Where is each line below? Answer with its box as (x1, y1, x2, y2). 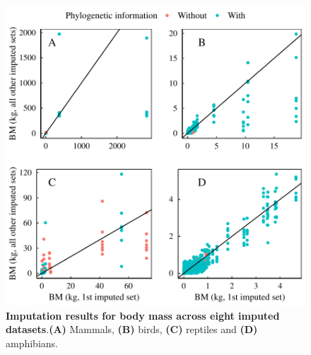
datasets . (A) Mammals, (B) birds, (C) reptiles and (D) (6, 322, 258, 337)
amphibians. (6, 335, 58, 350)
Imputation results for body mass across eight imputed (6, 308, 280, 322)
